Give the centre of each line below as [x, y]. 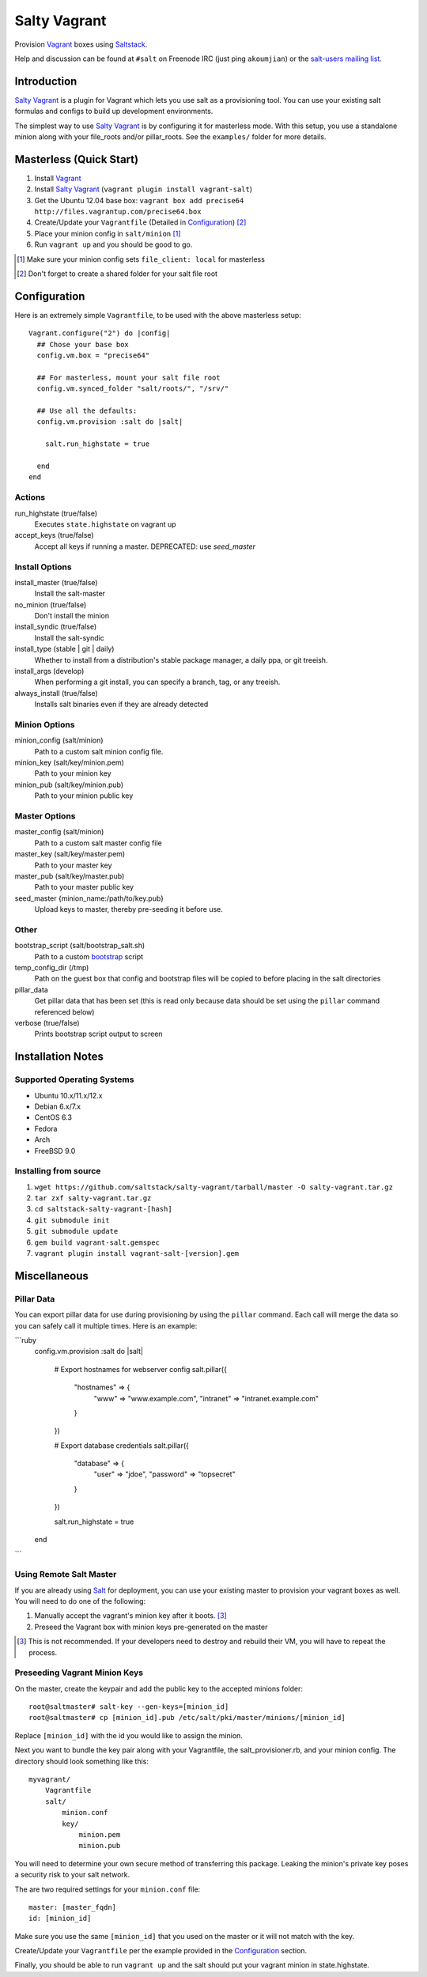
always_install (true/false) [56, 693]
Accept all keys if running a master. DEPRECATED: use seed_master [145, 546]
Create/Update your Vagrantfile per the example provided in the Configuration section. [161, 1951]
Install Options [43, 567]
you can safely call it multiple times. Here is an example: [106, 1325]
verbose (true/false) [47, 1023]
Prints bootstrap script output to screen [98, 1034]
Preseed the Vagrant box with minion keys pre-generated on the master [151, 1627]
